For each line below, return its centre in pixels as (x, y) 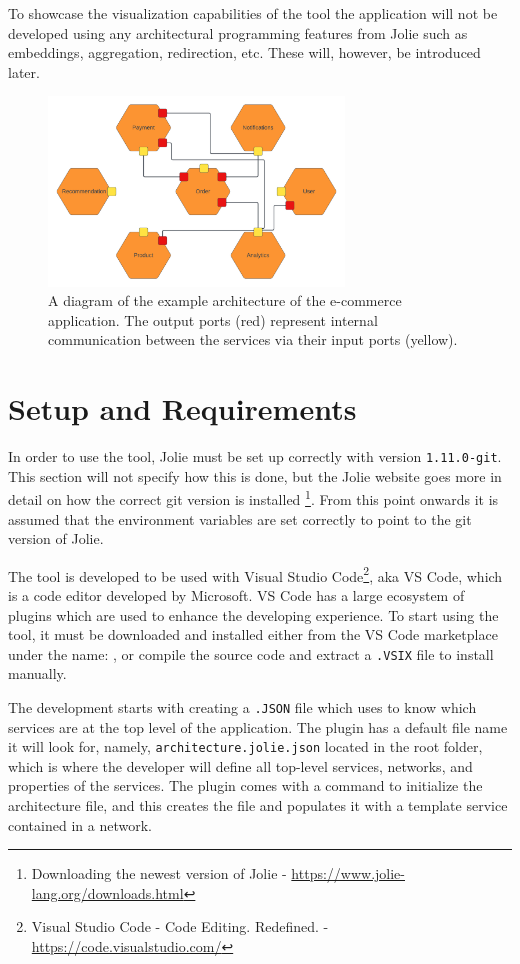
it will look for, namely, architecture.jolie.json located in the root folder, (245, 746)
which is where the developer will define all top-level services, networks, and (240, 765)
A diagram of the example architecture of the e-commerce (225, 300)
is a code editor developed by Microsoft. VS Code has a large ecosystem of (236, 594)
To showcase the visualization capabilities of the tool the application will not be (253, 13)
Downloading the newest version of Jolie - (159, 873)
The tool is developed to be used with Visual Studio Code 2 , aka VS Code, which (255, 574)
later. (24, 71)
